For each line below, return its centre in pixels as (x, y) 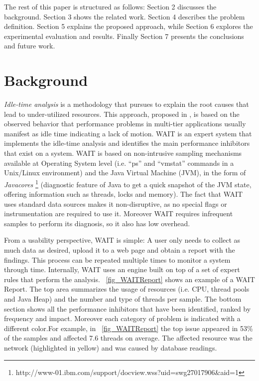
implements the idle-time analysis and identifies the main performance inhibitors (127, 143)
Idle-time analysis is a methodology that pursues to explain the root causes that (127, 104)
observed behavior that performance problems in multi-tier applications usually (125, 124)
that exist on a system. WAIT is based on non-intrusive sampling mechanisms (123, 153)
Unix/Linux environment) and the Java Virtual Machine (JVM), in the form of (125, 173)
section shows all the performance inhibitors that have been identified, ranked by (128, 308)
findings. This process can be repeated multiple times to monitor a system (117, 259)
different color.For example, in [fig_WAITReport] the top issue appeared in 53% (129, 328)
